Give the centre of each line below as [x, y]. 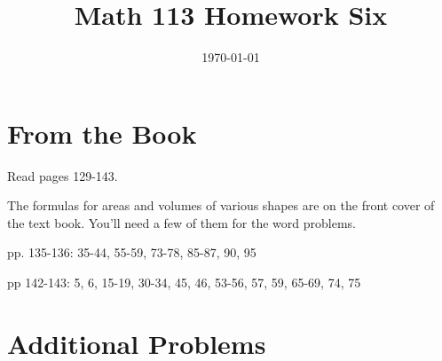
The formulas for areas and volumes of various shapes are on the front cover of [221, 205]
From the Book [102, 133]
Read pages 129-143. [63, 175]
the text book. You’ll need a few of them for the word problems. [182, 222]
